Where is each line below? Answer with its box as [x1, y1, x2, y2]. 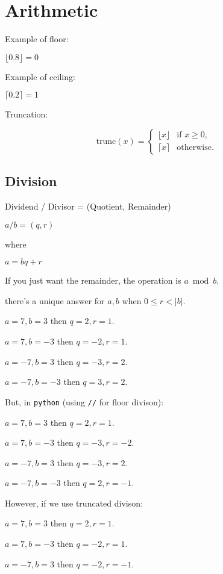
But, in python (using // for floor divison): [5, 395, 164, 408]
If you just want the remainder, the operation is [5, 274, 181, 287]
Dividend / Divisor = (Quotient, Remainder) [5, 200, 171, 213]
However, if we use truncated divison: [5, 496, 143, 509]
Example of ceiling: [5, 70, 75, 83]
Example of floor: [5, 33, 69, 45]
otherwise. [177, 143, 214, 152]
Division [5, 172, 57, 190]
